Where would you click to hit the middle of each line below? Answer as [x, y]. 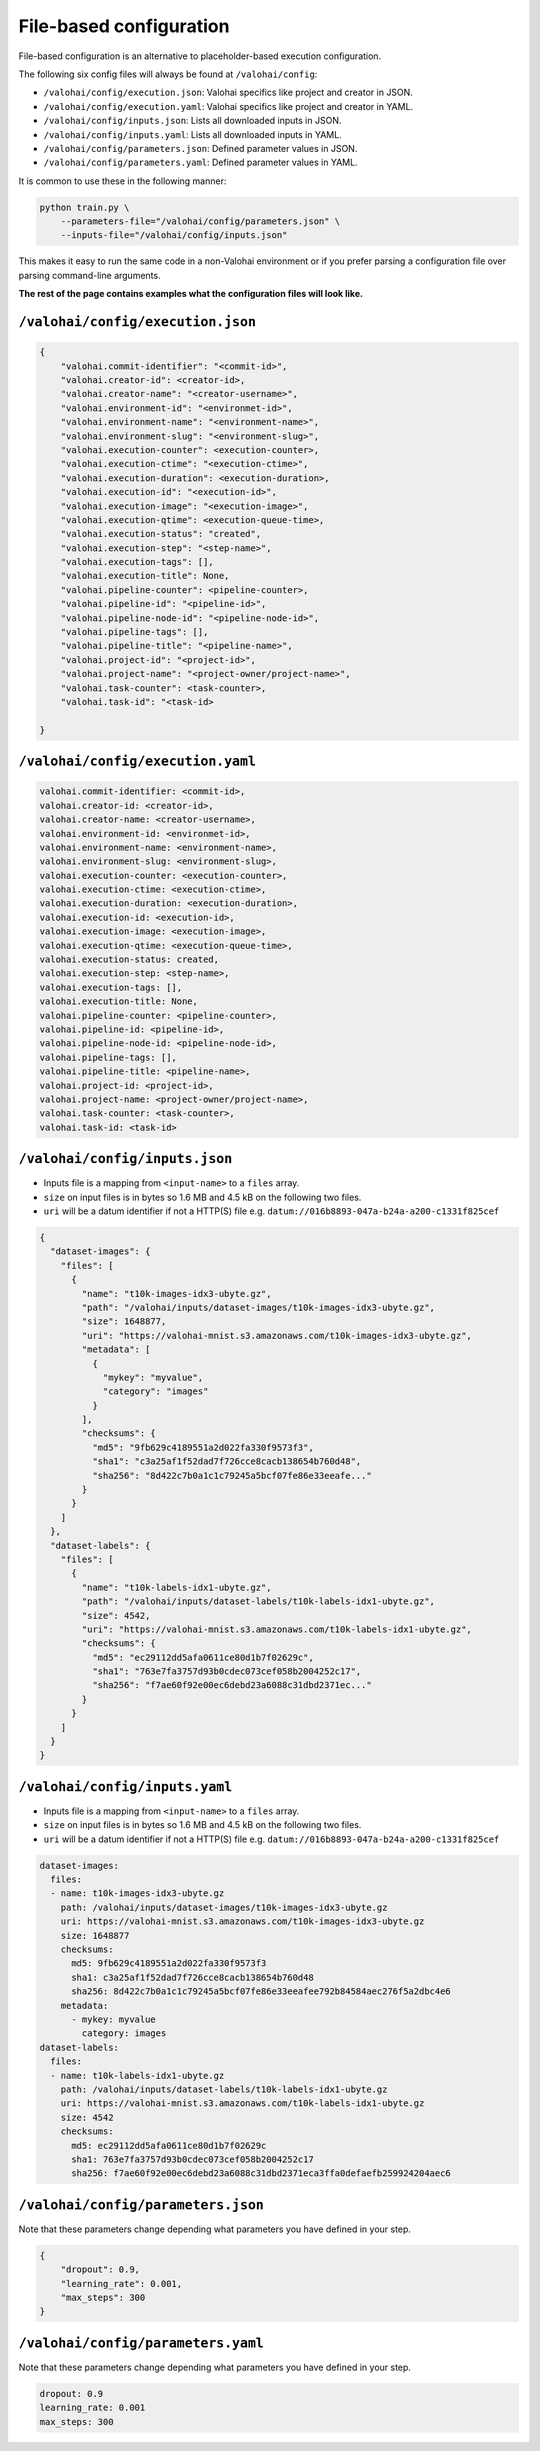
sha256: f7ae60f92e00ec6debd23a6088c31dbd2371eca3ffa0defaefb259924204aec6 [261, 2173]
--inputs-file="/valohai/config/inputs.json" [174, 235]
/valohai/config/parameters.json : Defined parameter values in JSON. [200, 148]
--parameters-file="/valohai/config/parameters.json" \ [200, 221]
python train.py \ [84, 207]
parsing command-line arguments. [89, 275]
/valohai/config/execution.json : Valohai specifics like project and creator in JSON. [228, 92]
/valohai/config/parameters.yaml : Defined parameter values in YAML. [201, 162]
